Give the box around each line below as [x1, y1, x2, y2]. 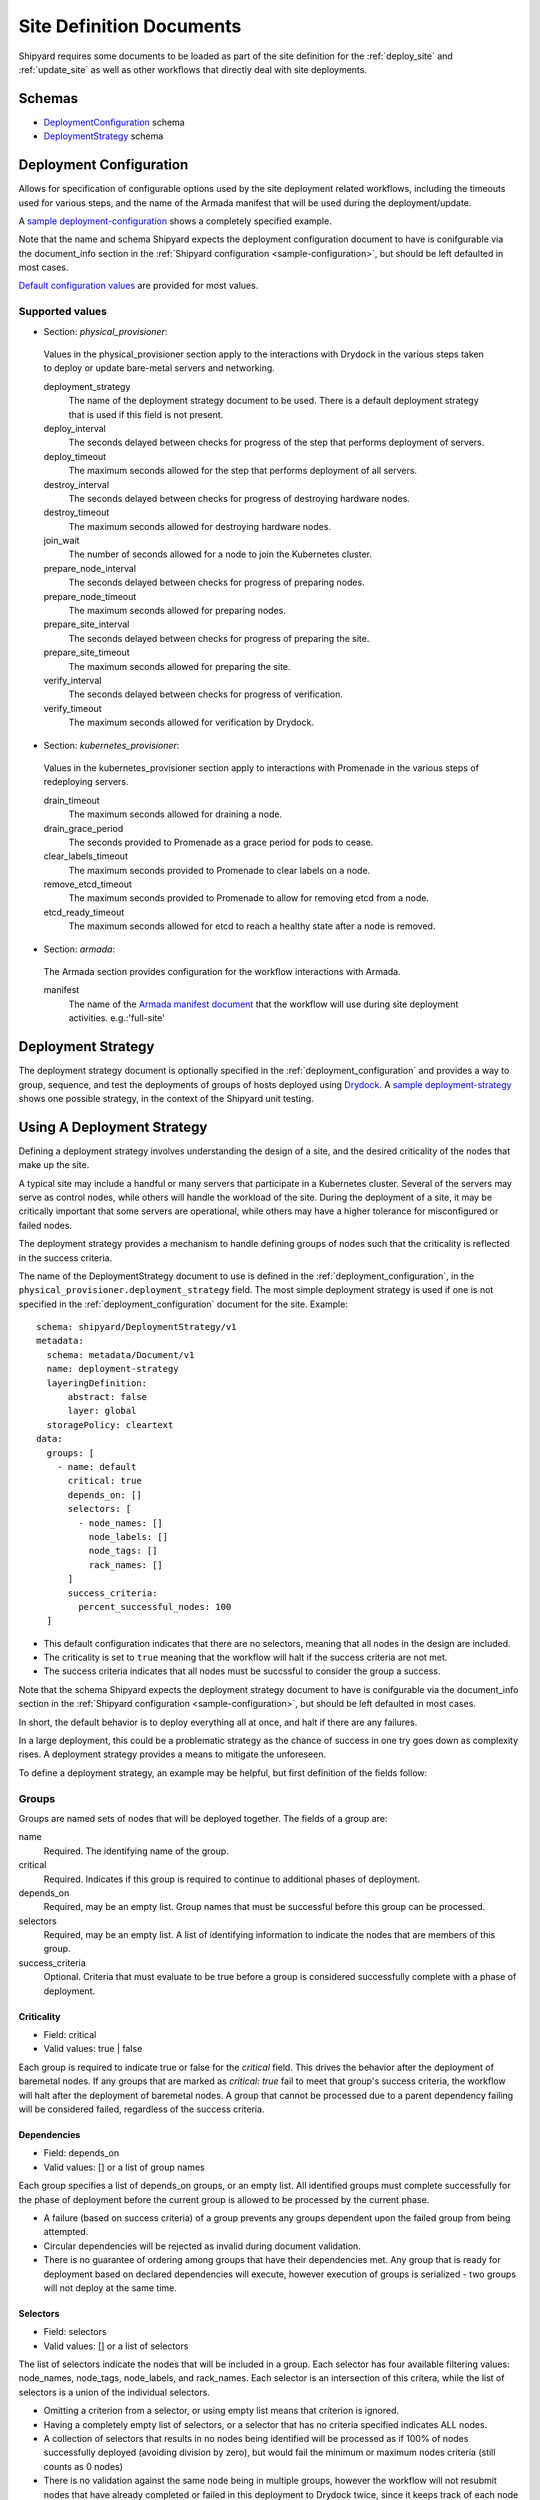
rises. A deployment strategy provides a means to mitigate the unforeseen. [18, 1748, 327, 1760]
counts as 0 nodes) [43, 2460, 124, 2472]
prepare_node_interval [43, 562, 137, 574]
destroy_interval [43, 478, 110, 490]
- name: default [56, 1461, 137, 1472]
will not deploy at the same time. [43, 2281, 177, 2294]
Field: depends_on [43, 2147, 120, 2159]
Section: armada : [43, 943, 115, 955]
